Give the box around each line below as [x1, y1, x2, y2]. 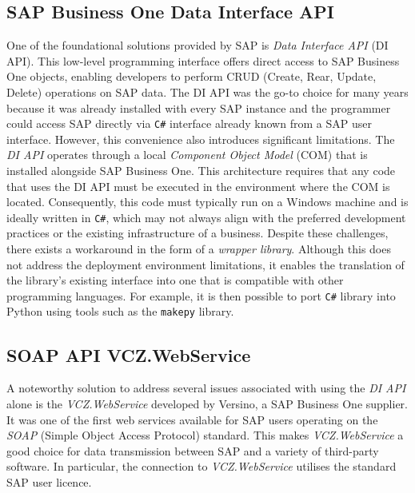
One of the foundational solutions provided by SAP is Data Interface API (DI [6, 37, 389, 54]
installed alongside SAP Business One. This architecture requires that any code [6, 162, 396, 179]
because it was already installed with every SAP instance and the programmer [6, 99, 391, 116]
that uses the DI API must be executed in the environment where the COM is [6, 177, 390, 194]
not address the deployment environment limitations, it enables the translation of [6, 256, 405, 272]
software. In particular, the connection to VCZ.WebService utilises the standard [6, 458, 397, 475]
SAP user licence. [6, 473, 92, 490]
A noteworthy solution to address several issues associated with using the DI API [6, 380, 406, 396]
